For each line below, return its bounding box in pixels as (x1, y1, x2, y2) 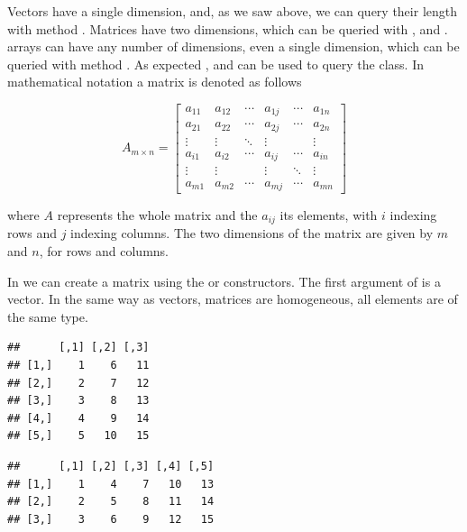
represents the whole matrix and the (57, 205, 258, 224)
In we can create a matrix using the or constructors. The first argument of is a (7, 271, 441, 290)
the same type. (7, 307, 88, 326)
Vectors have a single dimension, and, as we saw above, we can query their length (7, 2, 457, 20)
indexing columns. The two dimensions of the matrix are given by (70, 224, 434, 243)
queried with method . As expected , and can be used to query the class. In (7, 54, 424, 73)
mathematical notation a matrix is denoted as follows (7, 72, 302, 91)
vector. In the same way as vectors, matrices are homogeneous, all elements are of (7, 289, 458, 308)
